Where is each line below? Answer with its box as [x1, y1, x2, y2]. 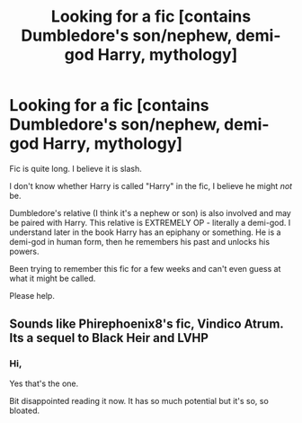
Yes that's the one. [9, 378, 79, 389]
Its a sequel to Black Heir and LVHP [9, 330, 209, 346]
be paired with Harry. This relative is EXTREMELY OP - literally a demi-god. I [9, 217, 291, 228]
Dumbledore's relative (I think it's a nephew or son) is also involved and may [9, 207, 292, 218]
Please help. [9, 290, 56, 301]
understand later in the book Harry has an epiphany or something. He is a [9, 227, 281, 238]
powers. [9, 246, 40, 256]
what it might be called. [9, 273, 96, 283]
